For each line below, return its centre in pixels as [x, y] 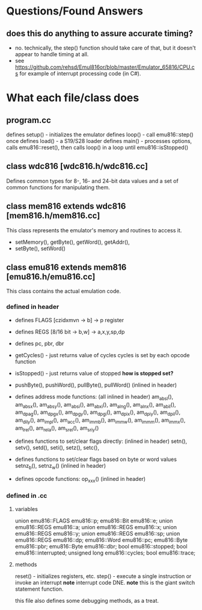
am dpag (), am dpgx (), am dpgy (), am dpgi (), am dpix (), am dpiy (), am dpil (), [98, 413]
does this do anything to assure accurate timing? [100, 33]
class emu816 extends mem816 [66, 268]
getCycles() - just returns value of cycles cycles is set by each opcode [102, 355]
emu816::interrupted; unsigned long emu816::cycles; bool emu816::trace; [105, 553]
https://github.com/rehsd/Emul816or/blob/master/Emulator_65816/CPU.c [105, 67]
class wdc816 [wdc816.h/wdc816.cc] [77, 166]
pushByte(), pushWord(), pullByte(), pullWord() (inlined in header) [96, 385]
